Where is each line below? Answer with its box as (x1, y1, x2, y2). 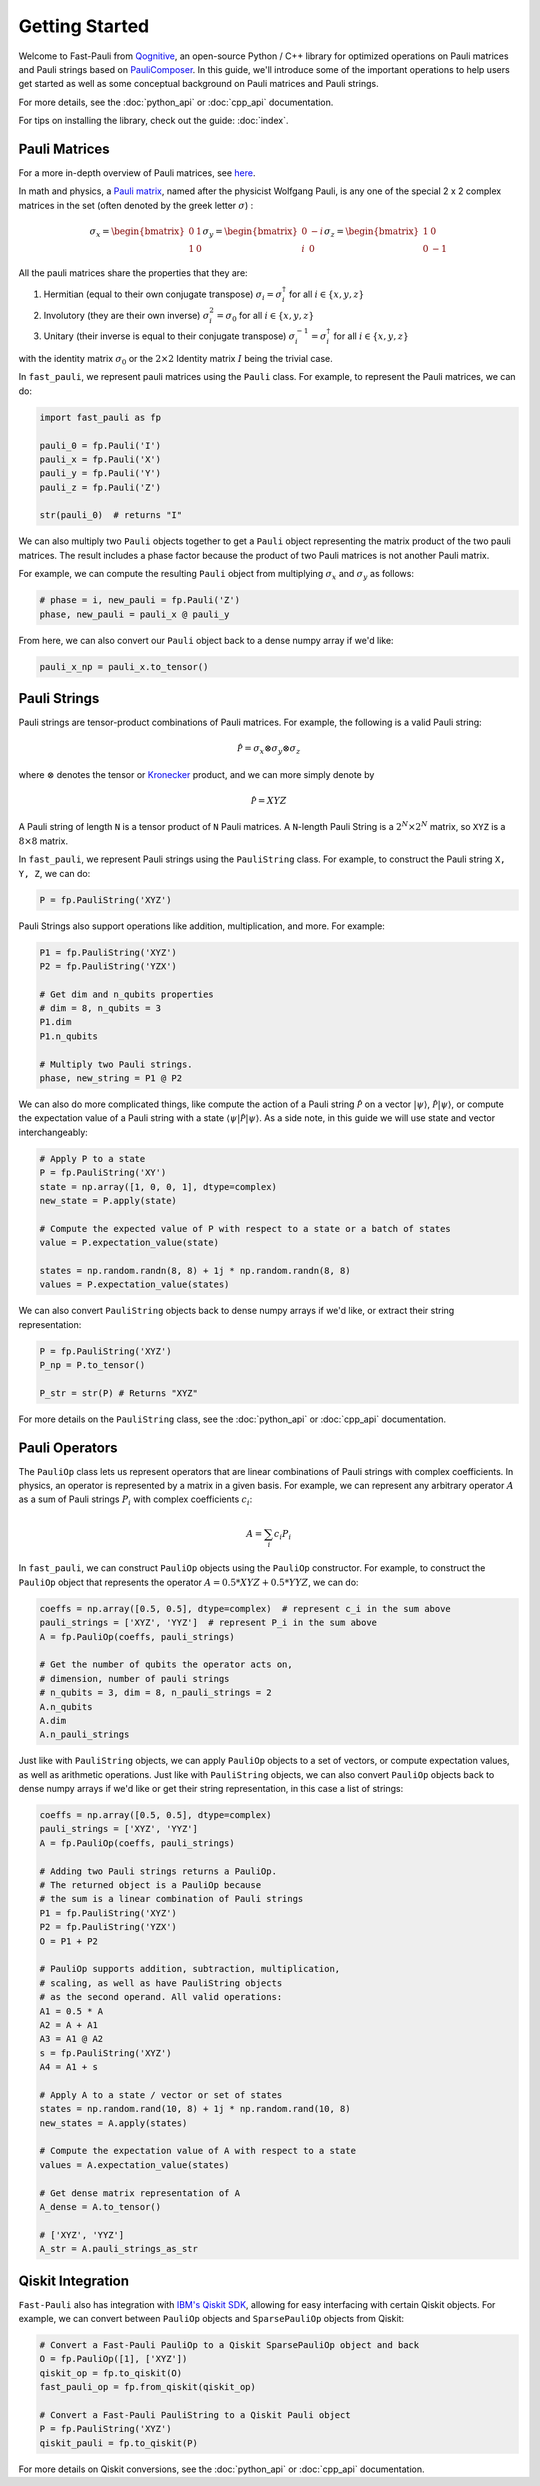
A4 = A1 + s (39, 2061, 99, 2073)
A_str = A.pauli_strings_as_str (39, 2243, 199, 2255)
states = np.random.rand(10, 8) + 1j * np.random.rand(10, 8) (39, 2103, 351, 2115)
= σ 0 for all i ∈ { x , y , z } (216, 309, 315, 324)
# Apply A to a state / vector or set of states (39, 2089, 283, 2100)
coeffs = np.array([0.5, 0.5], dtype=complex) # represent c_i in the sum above (39, 1603, 452, 1614)
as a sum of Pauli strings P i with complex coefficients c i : (18, 1493, 253, 1508)
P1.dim (39, 1016, 72, 1028)
